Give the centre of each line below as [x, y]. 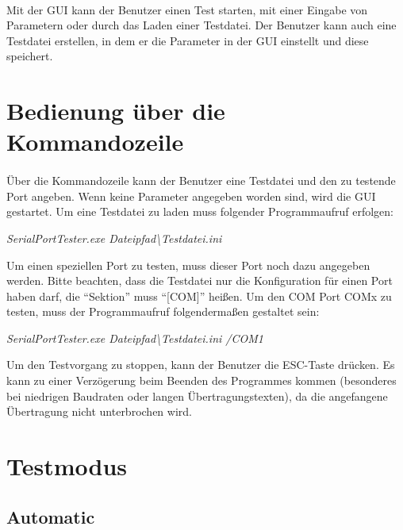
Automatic [51, 516]
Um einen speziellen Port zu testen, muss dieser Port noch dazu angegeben [188, 265]
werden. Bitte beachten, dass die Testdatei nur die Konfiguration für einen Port [200, 280]
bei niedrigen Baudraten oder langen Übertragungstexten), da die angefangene [197, 396]
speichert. [30, 56]
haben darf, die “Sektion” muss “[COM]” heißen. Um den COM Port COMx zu [199, 296]
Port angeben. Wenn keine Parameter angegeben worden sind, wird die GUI [191, 196]
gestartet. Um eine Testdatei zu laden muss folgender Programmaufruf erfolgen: [200, 211]
